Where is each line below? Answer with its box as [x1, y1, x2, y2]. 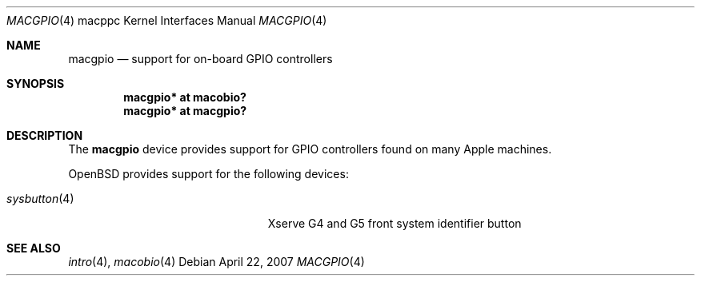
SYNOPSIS [6, 77, 65, 90]
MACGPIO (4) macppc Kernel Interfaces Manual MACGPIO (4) [6, 14, 327, 27]
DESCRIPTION [6, 129, 83, 142]
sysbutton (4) [6, 192, 74, 205]
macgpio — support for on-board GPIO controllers [68, 52, 333, 66]
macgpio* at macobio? [123, 90, 246, 104]
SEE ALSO [6, 241, 61, 255]
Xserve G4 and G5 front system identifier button [267, 216, 522, 230]
